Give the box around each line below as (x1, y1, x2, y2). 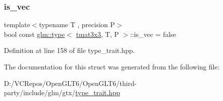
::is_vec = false (130, 29, 176, 39)
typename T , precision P (39, 19, 115, 30)
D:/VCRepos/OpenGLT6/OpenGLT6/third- (4, 78, 137, 88)
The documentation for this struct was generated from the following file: (4, 62, 220, 71)
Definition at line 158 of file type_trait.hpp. (4, 45, 135, 55)
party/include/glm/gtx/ (4, 87, 75, 98)
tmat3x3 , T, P (76, 29, 119, 39)
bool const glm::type (4, 29, 65, 39)
